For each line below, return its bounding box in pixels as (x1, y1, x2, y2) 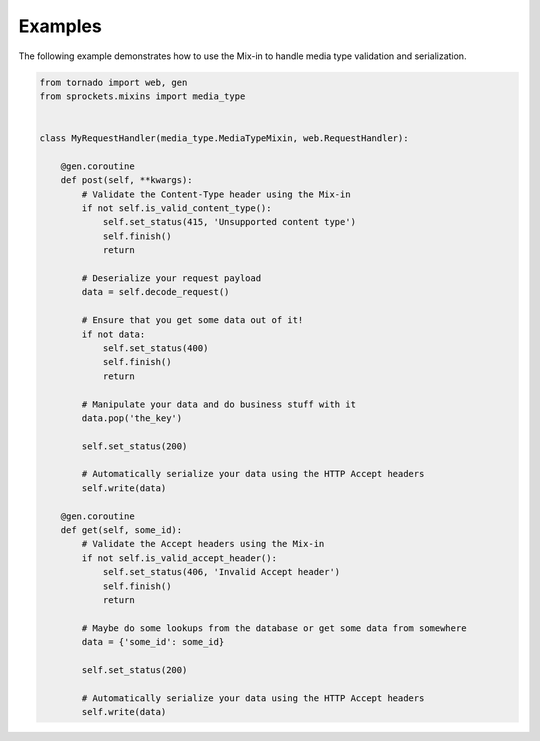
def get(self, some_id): (60, 525, 183, 536)
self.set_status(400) (102, 342, 209, 354)
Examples (18, 15, 102, 37)
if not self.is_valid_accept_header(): (81, 552, 277, 564)
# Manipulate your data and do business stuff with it (81, 398, 357, 410)
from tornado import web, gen (39, 76, 188, 88)
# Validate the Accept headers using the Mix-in (81, 538, 325, 550)
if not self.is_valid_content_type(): (81, 203, 272, 214)
